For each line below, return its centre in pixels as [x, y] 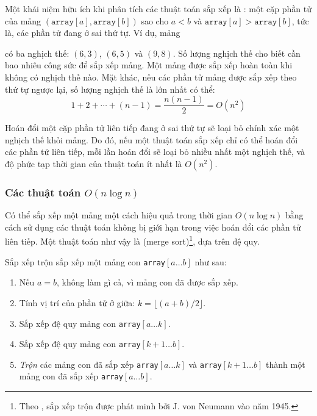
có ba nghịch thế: [37, 53]
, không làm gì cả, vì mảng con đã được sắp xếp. [148, 282]
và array [205, 364]
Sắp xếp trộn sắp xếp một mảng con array [85, 261]
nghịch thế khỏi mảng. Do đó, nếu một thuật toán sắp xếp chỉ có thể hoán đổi [151, 139]
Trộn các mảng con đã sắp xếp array [89, 364]
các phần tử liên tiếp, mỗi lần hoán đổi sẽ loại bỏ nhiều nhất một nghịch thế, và [155, 152]
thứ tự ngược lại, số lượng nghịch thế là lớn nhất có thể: [110, 89]
